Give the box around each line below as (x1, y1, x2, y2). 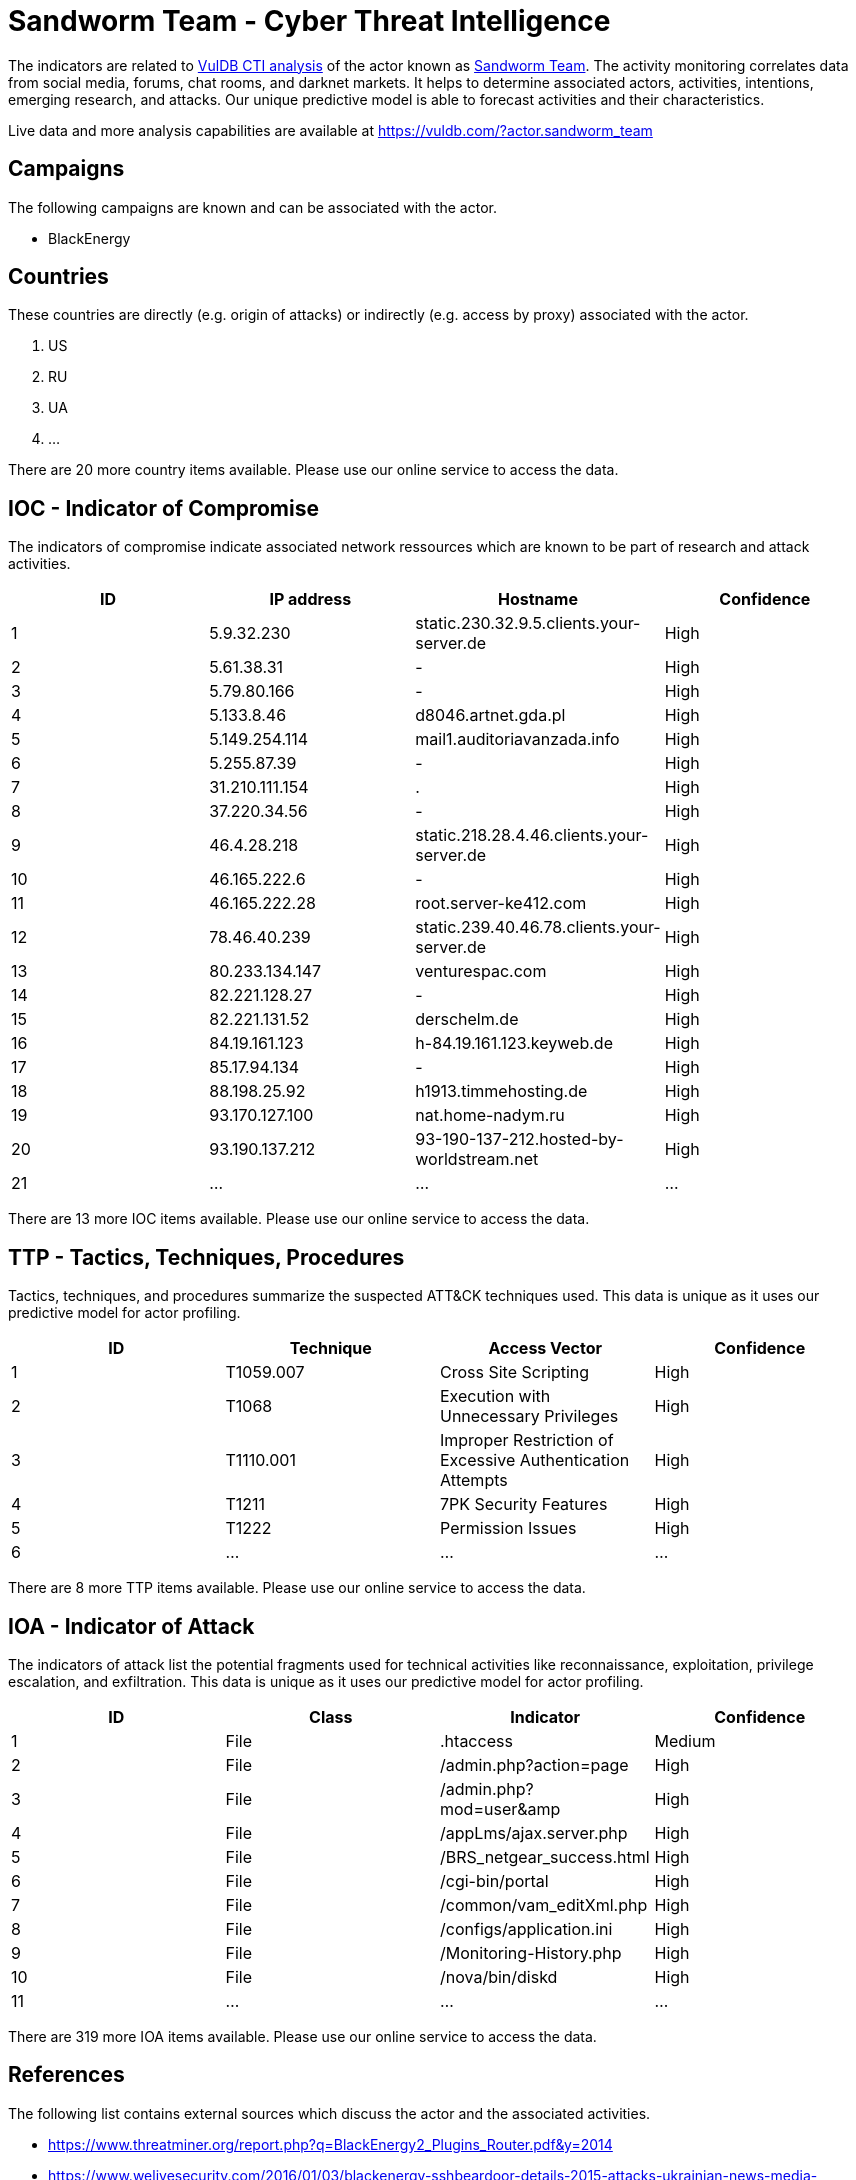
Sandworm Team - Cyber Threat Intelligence (8, 4, 611, 38)
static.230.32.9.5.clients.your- (415, 613, 641, 634)
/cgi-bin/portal (440, 1870, 549, 1891)
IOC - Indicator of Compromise (8, 495, 319, 521)
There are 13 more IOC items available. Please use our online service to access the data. (8, 1210, 590, 1228)
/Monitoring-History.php (440, 1942, 622, 1963)
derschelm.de (415, 1009, 519, 1030)
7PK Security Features (440, 1494, 608, 1515)
